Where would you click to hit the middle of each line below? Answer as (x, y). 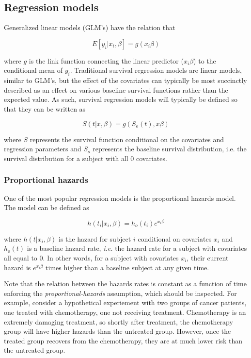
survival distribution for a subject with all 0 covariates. (86, 158)
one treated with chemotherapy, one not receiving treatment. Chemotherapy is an (125, 312)
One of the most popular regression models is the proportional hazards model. (120, 198)
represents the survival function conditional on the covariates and (127, 139)
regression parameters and (43, 149)
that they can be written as (45, 108)
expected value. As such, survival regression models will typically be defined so (121, 99)
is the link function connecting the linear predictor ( (106, 60)
